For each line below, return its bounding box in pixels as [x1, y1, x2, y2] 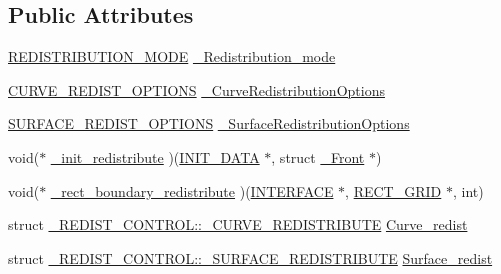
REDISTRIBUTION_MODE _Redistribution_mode [8, 46, 336, 67]
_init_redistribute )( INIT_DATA [50, 146, 260, 167]
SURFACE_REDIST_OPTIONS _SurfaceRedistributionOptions [8, 113, 410, 134]
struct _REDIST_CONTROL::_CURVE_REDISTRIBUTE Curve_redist [8, 214, 468, 235]
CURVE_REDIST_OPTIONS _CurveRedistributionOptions [8, 79, 385, 100]
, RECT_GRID [345, 180, 442, 201]
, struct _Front [271, 146, 365, 167]
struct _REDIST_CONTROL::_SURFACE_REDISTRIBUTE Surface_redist [8, 247, 493, 268]
